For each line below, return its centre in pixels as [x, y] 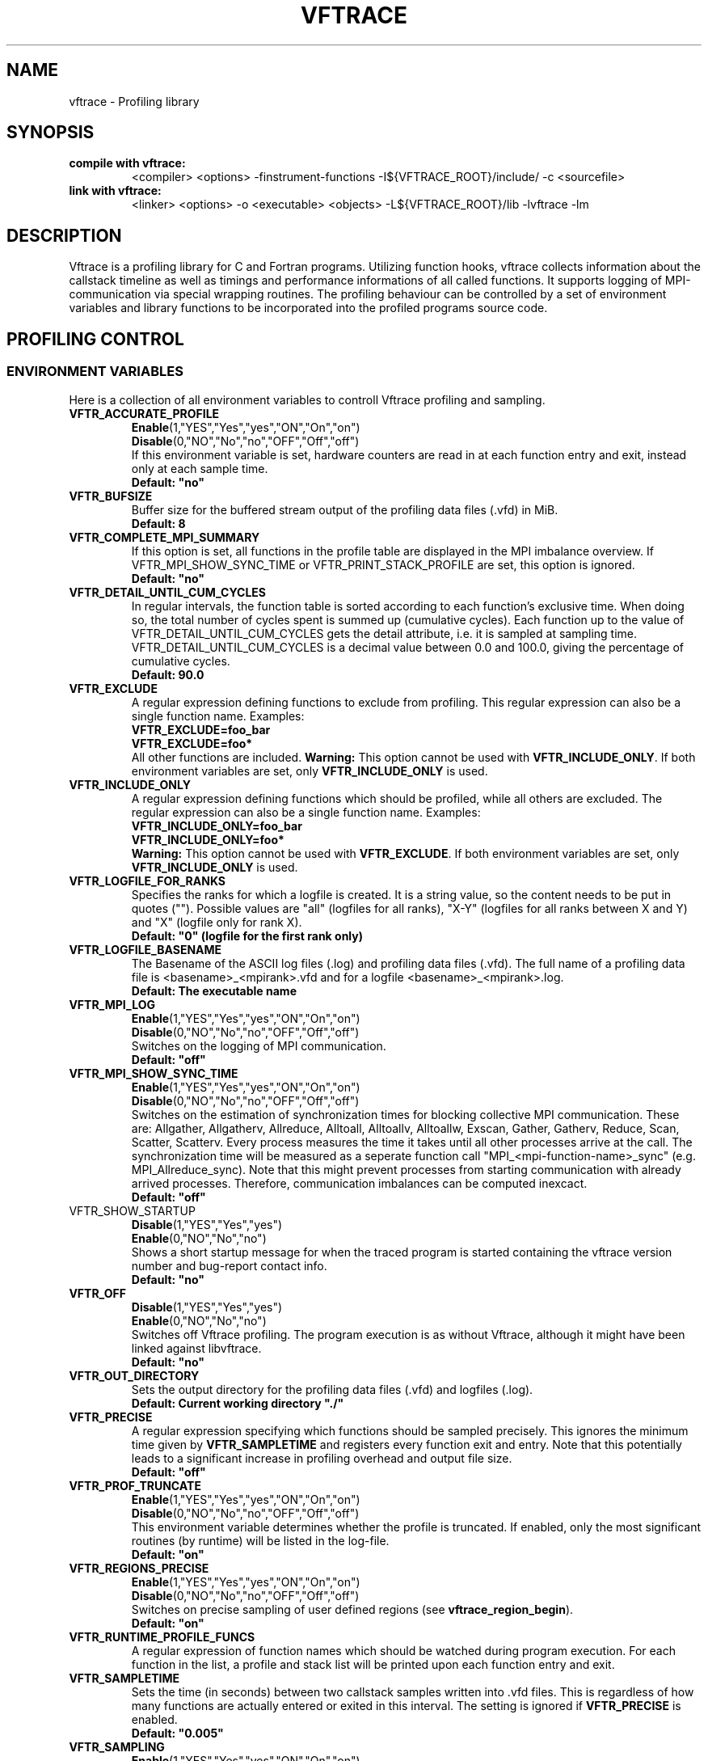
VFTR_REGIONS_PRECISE [139, 1568]
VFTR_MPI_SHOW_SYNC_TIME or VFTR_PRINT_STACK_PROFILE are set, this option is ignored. [383, 564]
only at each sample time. [200, 468]
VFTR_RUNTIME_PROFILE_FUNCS [162, 1636]
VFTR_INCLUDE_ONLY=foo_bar [217, 826]
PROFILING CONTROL [95, 339]
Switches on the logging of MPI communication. [259, 1045]
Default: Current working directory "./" [238, 1403]
